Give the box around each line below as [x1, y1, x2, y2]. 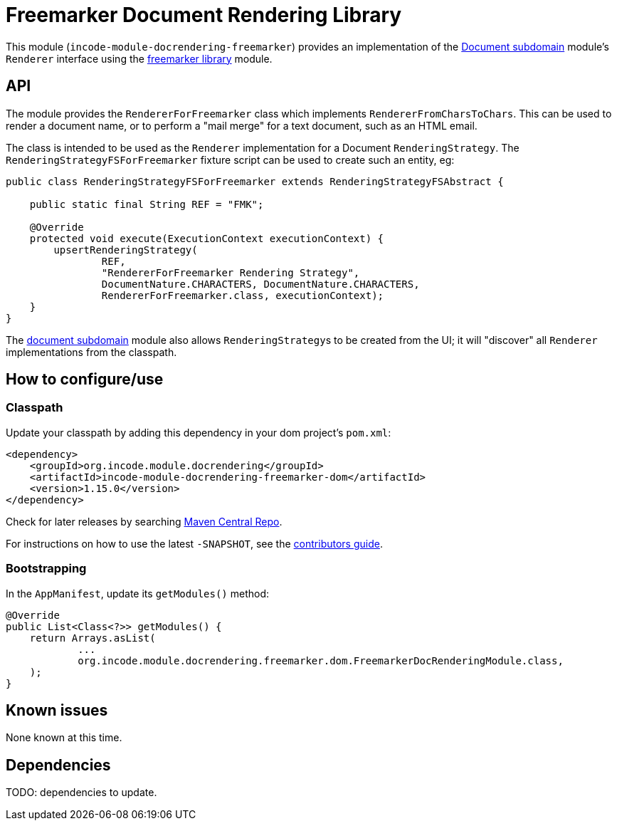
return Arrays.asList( [29, 632, 156, 644]
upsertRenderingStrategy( [53, 244, 198, 256]
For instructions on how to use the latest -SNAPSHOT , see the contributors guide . [6, 537, 383, 550]
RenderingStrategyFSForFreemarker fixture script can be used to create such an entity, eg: [6, 153, 455, 166]
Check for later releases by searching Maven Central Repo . [6, 515, 283, 528]
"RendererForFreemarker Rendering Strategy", [101, 266, 360, 278]
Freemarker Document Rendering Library [6, 3, 402, 27]
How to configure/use [6, 370, 164, 389]
